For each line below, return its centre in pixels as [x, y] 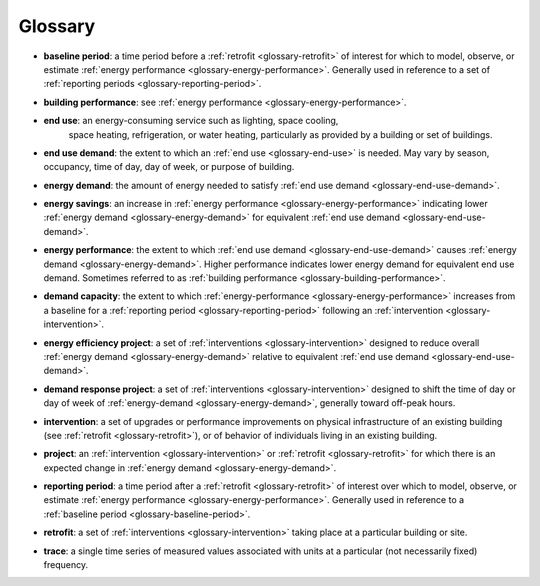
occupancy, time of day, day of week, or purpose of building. [169, 167]
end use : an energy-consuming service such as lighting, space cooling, [191, 121]
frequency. [66, 565]
